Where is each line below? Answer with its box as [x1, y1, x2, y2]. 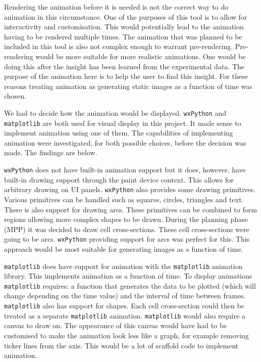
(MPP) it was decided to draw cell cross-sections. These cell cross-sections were [4, 223, 249, 234]
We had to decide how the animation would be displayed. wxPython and [4, 107, 227, 118]
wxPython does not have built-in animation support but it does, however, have [4, 164, 246, 175]
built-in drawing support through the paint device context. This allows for [4, 174, 234, 185]
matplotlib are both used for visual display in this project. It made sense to [4, 117, 241, 128]
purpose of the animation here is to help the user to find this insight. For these [4, 71, 248, 81]
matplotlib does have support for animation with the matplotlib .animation [4, 260, 243, 271]
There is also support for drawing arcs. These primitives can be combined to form [4, 204, 257, 214]
